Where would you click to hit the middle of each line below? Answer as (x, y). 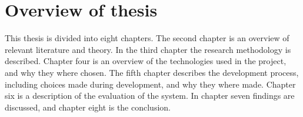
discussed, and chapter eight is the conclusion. (88, 107)
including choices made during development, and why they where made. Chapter (150, 84)
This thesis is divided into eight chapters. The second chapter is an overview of (147, 38)
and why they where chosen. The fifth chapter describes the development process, (152, 72)
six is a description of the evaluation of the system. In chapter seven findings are (150, 96)
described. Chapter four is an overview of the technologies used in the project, (146, 61)
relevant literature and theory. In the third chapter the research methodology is (148, 49)
